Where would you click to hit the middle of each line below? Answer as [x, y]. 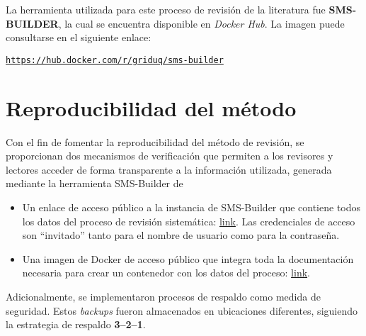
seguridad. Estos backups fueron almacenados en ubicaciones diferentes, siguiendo [182, 310]
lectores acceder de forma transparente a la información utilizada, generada [169, 169]
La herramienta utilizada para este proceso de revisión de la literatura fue [166, 9]
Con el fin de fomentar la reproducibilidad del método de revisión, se [155, 141]
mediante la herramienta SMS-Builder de [95, 183]
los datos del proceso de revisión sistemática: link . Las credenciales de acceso [189, 221]
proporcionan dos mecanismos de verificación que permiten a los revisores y [170, 156]
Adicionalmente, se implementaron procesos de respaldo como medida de [163, 296]
